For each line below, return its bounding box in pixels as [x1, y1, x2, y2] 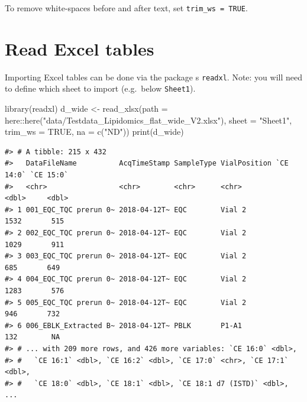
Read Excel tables [5, 36, 154, 60]
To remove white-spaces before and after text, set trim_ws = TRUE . [5, 2, 248, 14]
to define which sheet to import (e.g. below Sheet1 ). [5, 82, 196, 95]
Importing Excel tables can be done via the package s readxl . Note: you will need [5, 70, 302, 83]
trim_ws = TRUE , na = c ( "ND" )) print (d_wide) [5, 125, 184, 138]
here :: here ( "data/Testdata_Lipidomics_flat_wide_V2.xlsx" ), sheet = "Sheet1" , [5, 114, 292, 126]
